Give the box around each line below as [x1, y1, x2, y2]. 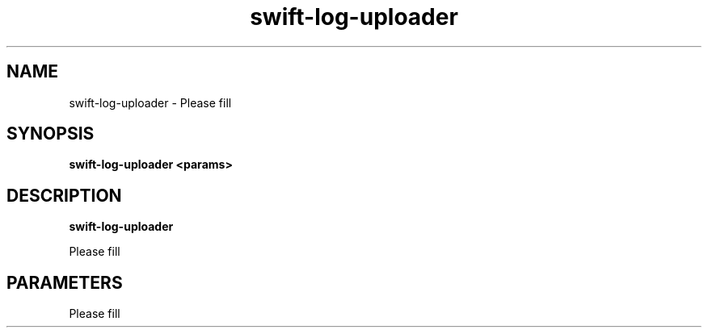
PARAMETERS [6, 272, 123, 293]
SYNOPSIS [6, 123, 95, 144]
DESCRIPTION [6, 185, 122, 206]
